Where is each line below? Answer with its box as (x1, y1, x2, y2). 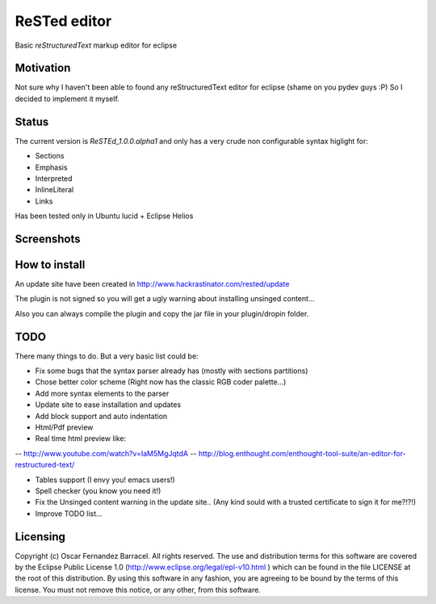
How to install (15, 258, 86, 271)
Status (15, 115, 49, 128)
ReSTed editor (15, 12, 112, 30)
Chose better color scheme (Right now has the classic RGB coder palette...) (35, 377, 287, 387)
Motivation (15, 61, 71, 75)
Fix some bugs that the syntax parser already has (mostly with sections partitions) (35, 366, 308, 375)
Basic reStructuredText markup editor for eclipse (15, 40, 178, 50)
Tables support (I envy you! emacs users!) (35, 475, 175, 484)
